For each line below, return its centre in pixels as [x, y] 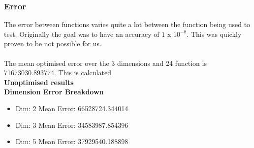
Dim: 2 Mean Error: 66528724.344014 [72, 108]
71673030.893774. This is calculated [58, 73]
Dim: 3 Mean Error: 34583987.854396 [72, 125]
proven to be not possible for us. [53, 44]
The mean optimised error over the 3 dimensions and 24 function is [105, 63]
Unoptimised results [39, 82]
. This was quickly [214, 34]
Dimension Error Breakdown [54, 92]
